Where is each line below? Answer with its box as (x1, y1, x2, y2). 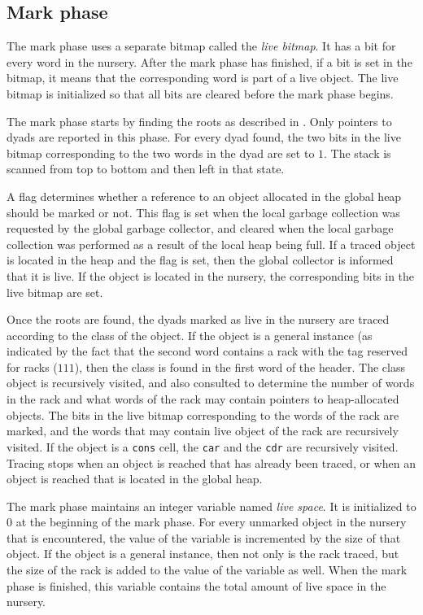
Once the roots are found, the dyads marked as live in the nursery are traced (7, 311, 390, 328)
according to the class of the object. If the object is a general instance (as (7, 326, 373, 343)
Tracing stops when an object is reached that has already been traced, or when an (7, 454, 416, 471)
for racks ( (7, 358, 58, 375)
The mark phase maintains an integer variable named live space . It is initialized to (7, 497, 416, 514)
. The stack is (324, 144, 391, 161)
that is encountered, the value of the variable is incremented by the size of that (7, 529, 401, 546)
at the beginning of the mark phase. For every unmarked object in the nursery (15, 513, 407, 530)
